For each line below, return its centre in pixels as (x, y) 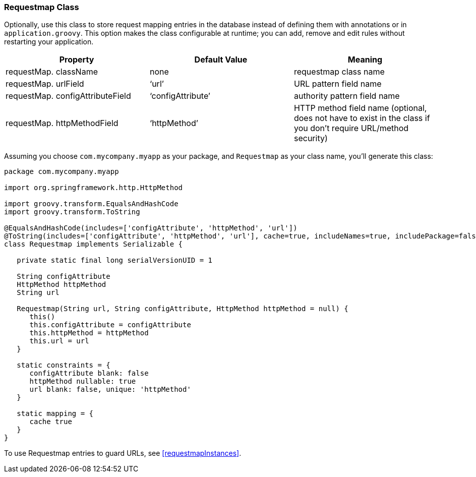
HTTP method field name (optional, (360, 108)
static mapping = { (55, 414)
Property (77, 60)
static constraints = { (64, 365)
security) (311, 138)
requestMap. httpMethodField (62, 123)
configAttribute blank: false (89, 373)
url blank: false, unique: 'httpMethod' (110, 390)
